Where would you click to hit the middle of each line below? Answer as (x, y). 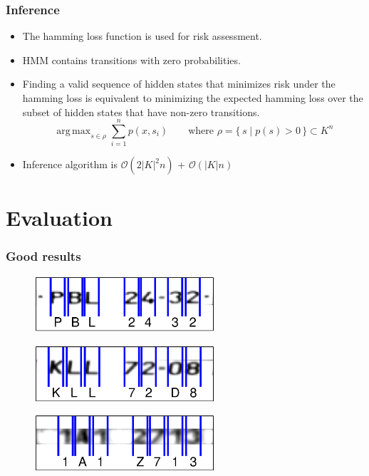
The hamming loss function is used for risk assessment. (142, 36)
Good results (43, 255)
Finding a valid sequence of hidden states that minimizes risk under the (179, 84)
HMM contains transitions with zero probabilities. (131, 59)
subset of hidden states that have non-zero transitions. (141, 112)
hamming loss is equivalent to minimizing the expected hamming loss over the (193, 98)
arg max (74, 131)
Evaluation (59, 217)
